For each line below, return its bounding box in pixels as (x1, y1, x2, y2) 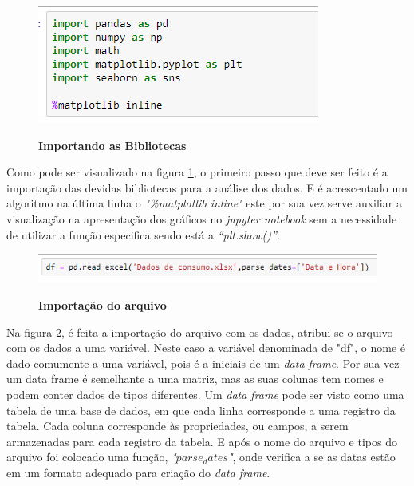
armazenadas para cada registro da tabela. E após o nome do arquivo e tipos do (6, 433, 397, 449)
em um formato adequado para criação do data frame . (6, 464, 270, 480)
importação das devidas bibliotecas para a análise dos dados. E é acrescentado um (6, 179, 408, 196)
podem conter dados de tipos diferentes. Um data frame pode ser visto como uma (6, 386, 404, 403)
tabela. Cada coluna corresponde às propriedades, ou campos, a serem (6, 417, 349, 434)
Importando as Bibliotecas (38, 136, 187, 153)
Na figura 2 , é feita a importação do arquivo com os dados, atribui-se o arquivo (6, 323, 393, 340)
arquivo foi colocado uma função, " (6, 448, 176, 465)
